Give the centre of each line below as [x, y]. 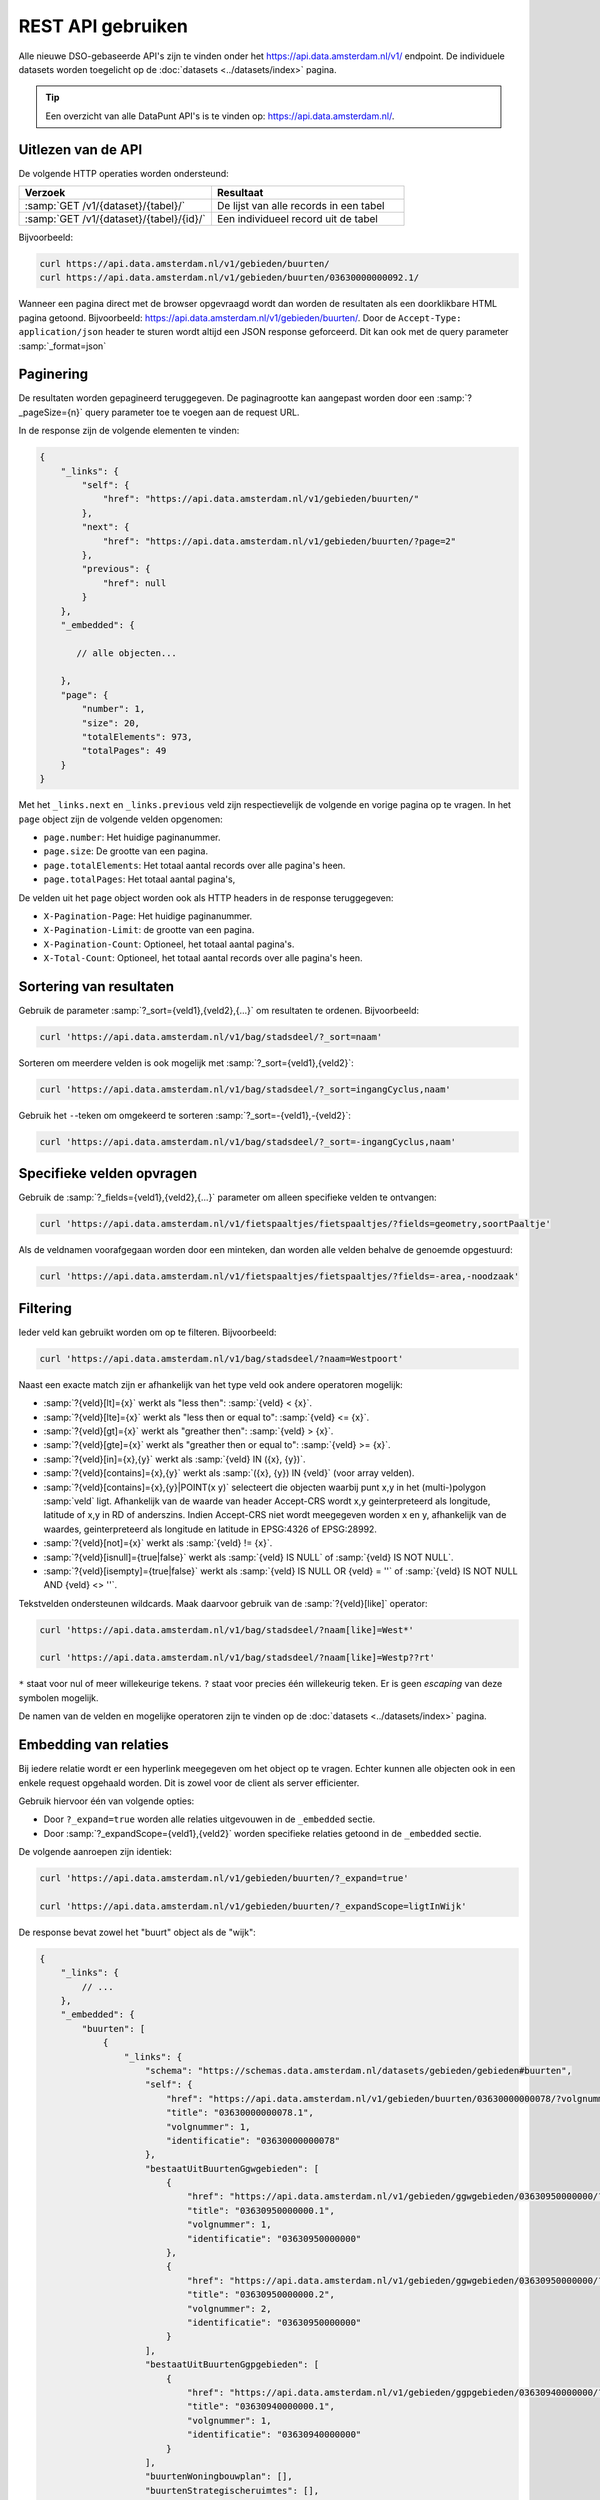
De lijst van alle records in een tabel [300, 206]
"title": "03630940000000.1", [260, 2406]
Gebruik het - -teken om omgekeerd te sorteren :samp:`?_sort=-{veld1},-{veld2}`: [185, 1115]
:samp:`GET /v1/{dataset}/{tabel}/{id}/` [115, 219]
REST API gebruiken [103, 26]
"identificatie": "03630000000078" [253, 2140]
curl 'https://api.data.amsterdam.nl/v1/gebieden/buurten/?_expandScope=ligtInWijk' [253, 1906]
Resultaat [240, 193]
